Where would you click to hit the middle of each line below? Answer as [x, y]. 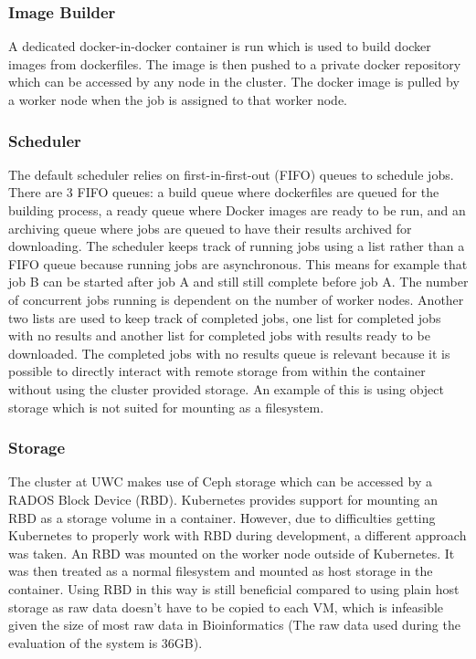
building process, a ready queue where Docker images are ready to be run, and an [237, 210]
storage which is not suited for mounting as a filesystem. [166, 407]
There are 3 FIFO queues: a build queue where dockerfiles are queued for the [224, 192]
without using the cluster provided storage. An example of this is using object [226, 388]
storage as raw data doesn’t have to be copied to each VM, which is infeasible [226, 607]
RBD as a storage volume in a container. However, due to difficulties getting [222, 517]
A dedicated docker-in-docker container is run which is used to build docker [220, 46]
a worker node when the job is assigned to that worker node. [178, 99]
